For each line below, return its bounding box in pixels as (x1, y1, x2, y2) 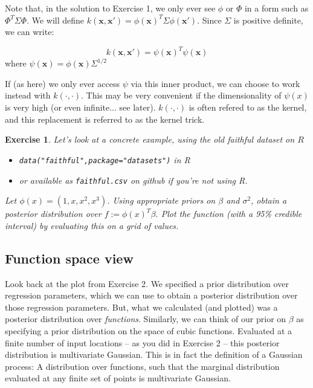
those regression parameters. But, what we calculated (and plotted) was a (5, 300, 278, 313)
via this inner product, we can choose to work (131, 77, 300, 89)
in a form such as (244, 2, 309, 14)
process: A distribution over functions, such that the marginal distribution (5, 360, 280, 372)
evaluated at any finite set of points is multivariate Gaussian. (5, 372, 231, 384)
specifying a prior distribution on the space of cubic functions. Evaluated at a (5, 324, 292, 337)
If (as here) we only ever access (5, 77, 120, 89)
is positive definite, (233, 13, 303, 26)
